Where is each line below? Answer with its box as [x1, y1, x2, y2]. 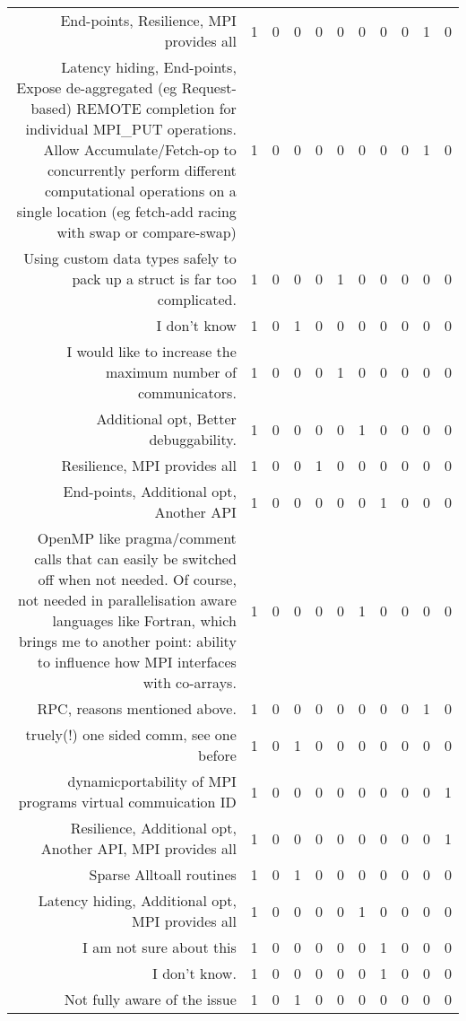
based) [30, 98, 73, 118]
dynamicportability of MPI [67, 771, 237, 791]
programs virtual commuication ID [18, 791, 237, 812]
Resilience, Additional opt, [70, 817, 237, 838]
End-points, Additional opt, [63, 481, 237, 502]
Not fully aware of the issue [64, 989, 237, 1009]
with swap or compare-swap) [56, 222, 237, 242]
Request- [181, 77, 237, 98]
